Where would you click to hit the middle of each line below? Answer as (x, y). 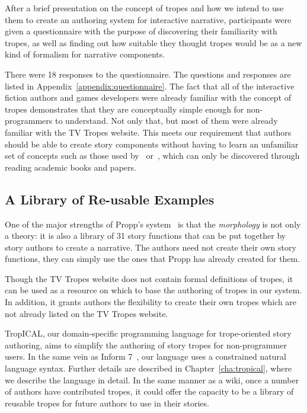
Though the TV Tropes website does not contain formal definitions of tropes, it (149, 278)
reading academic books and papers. (71, 167)
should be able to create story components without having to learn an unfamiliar (152, 144)
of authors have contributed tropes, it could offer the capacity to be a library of (149, 391)
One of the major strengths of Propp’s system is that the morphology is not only (153, 224)
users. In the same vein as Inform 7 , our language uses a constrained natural (145, 356)
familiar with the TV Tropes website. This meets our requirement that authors (148, 132)
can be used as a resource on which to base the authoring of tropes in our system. (153, 290)
